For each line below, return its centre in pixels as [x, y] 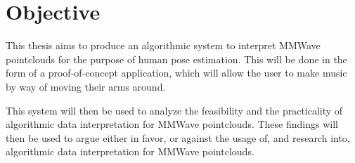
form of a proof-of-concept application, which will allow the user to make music [176, 73]
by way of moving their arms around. [86, 86]
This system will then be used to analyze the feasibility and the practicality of [174, 110]
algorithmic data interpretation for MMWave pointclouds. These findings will [172, 124]
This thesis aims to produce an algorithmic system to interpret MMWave [163, 45]
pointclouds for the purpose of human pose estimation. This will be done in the [176, 59]
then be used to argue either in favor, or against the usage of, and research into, [178, 137]
